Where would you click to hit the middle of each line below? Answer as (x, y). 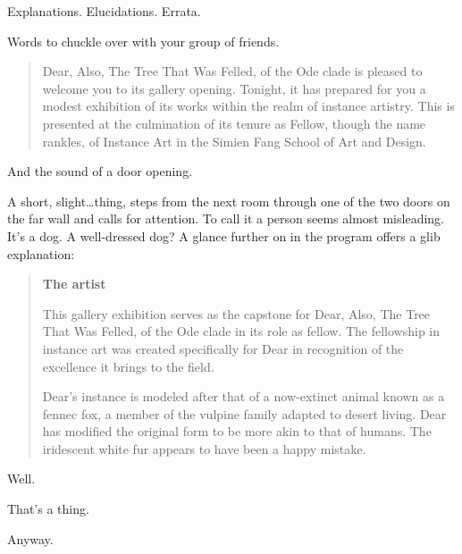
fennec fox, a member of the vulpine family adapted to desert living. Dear (244, 413)
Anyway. (30, 538)
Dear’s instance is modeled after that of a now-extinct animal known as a (244, 396)
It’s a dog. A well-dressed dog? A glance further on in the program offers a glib (224, 235)
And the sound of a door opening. (100, 171)
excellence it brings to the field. (128, 366)
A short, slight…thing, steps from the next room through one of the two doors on (229, 201)
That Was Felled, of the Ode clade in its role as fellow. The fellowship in (241, 331)
